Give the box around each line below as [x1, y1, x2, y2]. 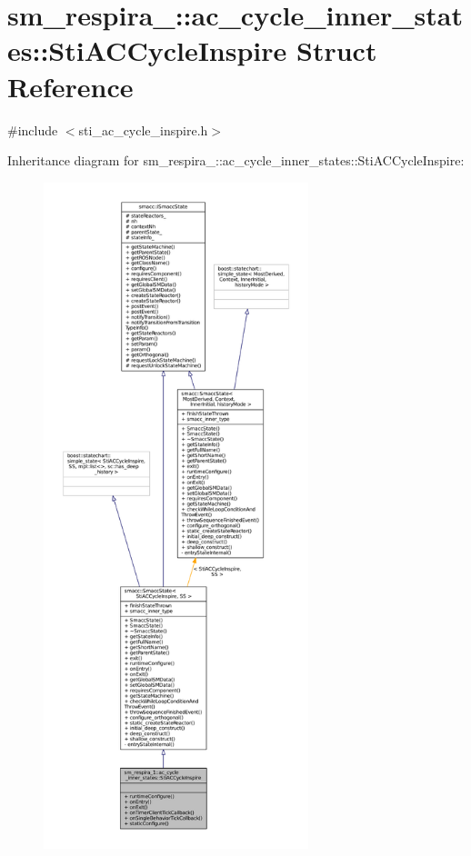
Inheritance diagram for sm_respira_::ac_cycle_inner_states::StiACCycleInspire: [7, 151, 465, 170]
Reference [7, 67, 134, 105]
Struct [296, 32, 377, 69]
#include [7, 120, 58, 139]
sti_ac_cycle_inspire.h [78, 120, 208, 139]
